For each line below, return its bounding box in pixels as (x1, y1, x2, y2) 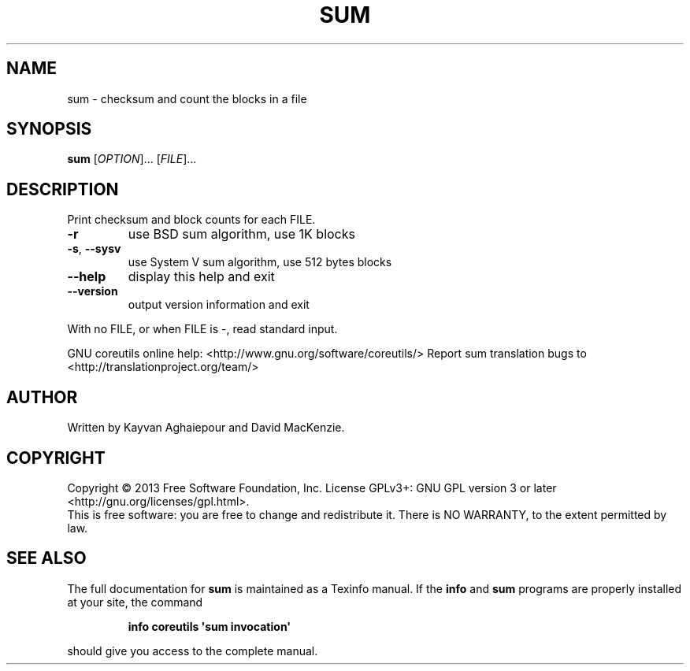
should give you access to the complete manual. (67, 643, 318, 658)
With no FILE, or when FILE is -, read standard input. (67, 322, 338, 336)
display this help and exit (128, 269, 275, 285)
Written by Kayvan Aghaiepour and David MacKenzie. (67, 421, 345, 435)
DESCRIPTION (6, 179, 119, 199)
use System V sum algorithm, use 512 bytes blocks (128, 255, 392, 269)
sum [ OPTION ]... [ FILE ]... (67, 152, 197, 166)
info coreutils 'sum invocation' (128, 619, 291, 633)
